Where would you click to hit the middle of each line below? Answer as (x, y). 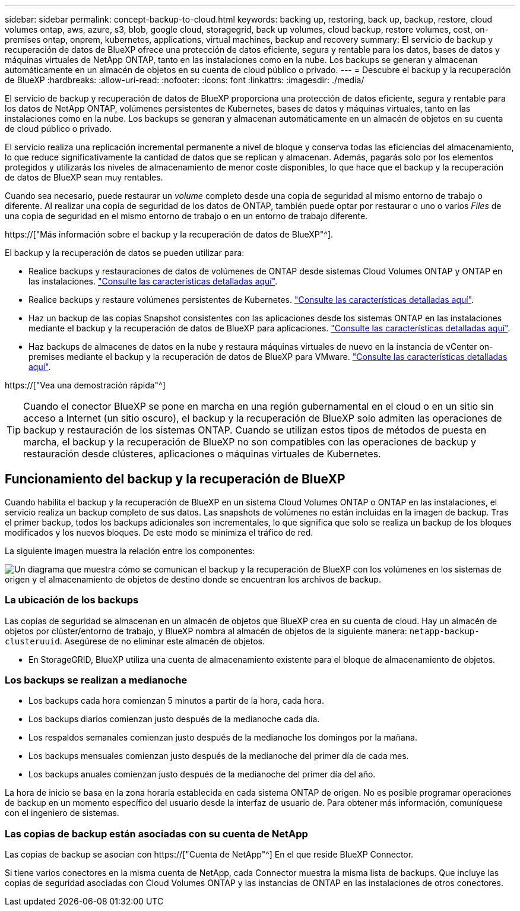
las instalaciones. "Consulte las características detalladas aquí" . (153, 281)
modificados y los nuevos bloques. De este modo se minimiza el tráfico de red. (159, 532)
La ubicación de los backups (72, 600)
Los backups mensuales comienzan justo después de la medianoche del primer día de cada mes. (219, 756)
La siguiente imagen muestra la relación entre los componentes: (130, 551)
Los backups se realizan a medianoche (96, 680)
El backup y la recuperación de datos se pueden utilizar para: (125, 253)
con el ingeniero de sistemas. (62, 813)
